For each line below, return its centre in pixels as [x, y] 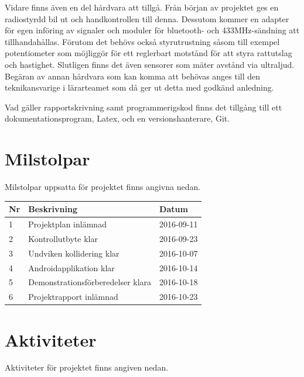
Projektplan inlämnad [67, 224]
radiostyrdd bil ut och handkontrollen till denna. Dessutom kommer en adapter [147, 18]
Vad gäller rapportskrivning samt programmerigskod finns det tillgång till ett [144, 107]
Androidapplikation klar [71, 267]
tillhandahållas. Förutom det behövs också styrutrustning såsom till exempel [142, 41]
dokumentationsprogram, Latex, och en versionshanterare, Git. [117, 118]
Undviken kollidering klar [74, 253]
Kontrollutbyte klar [63, 238]
